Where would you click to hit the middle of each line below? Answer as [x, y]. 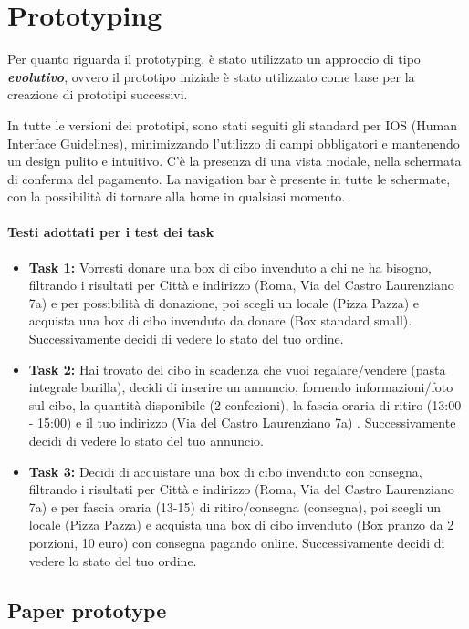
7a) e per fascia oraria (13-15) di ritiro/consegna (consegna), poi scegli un [235, 506]
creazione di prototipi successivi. [98, 94]
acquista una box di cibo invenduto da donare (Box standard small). [220, 320]
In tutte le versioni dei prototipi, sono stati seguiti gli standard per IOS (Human [232, 124]
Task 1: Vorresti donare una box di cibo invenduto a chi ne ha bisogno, [230, 267]
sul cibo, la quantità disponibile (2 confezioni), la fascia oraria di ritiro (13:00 [245, 404]
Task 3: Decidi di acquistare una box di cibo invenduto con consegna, [225, 471]
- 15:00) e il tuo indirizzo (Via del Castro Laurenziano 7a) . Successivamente [242, 423]
